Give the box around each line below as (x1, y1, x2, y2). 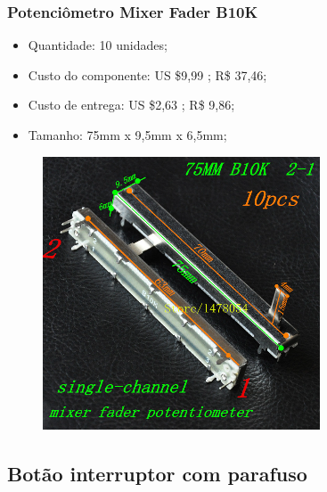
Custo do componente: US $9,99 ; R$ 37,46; (28, 65, 267, 84)
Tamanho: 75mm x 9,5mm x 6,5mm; (28, 126, 227, 143)
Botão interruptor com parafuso (7, 459, 307, 487)
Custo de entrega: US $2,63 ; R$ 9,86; (28, 95, 235, 114)
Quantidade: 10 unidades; (28, 36, 168, 54)
